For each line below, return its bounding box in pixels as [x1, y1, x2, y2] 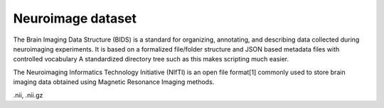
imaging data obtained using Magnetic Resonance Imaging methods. [13, 78, 215, 86]
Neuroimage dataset [13, 11, 137, 26]
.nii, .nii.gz [13, 90, 43, 99]
